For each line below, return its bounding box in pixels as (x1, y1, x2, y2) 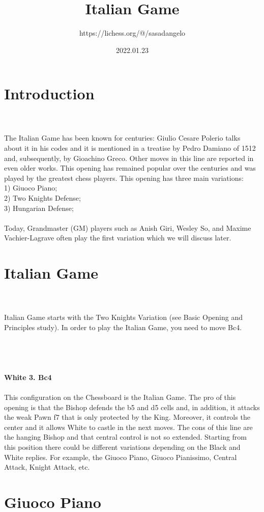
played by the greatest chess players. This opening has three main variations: (4, 172, 244, 183)
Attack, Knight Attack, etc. (4, 462, 90, 472)
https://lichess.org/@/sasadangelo (79, 28, 186, 38)
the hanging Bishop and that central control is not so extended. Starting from (4, 432, 247, 442)
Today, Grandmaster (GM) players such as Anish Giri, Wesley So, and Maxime (4, 222, 251, 233)
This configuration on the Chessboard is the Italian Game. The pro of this (4, 392, 236, 402)
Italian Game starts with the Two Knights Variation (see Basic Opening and (4, 312, 243, 322)
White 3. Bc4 (4, 371, 52, 382)
